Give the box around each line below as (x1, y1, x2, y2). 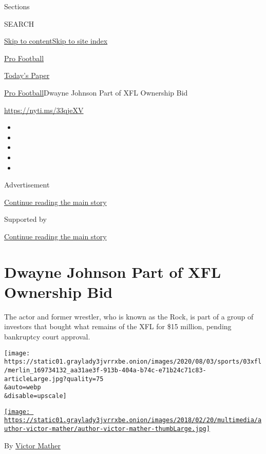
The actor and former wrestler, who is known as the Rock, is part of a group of (4, 311, 254, 321)
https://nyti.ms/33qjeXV (4, 104, 84, 115)
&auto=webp (4, 384, 41, 391)
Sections (4, 1, 30, 11)
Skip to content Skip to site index (4, 35, 108, 46)
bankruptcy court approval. (4, 331, 90, 342)
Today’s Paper (4, 70, 50, 81)
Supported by (4, 214, 47, 224)
